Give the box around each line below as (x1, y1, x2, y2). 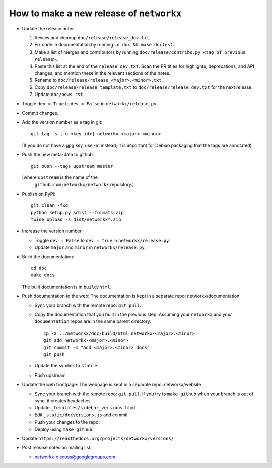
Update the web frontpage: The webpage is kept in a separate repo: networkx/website (22, 382, 201, 388)
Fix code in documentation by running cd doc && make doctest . (34, 42, 174, 48)
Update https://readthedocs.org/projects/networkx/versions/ (22, 435, 174, 441)
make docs (31, 272, 55, 278)
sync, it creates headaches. (34, 397, 92, 404)
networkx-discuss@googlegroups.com (34, 454, 116, 460)
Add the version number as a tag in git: (22, 119, 103, 125)
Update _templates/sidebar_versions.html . (34, 405, 138, 411)
